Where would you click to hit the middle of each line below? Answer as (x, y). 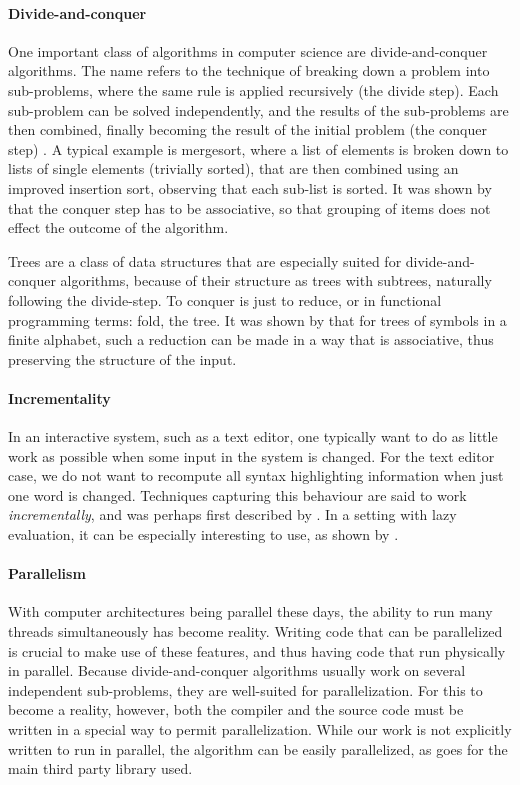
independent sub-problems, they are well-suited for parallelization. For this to (245, 689)
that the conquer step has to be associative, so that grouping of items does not (249, 207)
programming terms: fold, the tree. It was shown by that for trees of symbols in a (257, 319)
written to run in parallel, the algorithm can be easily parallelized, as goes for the (258, 748)
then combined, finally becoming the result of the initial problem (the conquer (247, 129)
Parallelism (47, 573)
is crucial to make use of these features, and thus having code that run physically (257, 650)
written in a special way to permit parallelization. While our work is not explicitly (260, 729)
